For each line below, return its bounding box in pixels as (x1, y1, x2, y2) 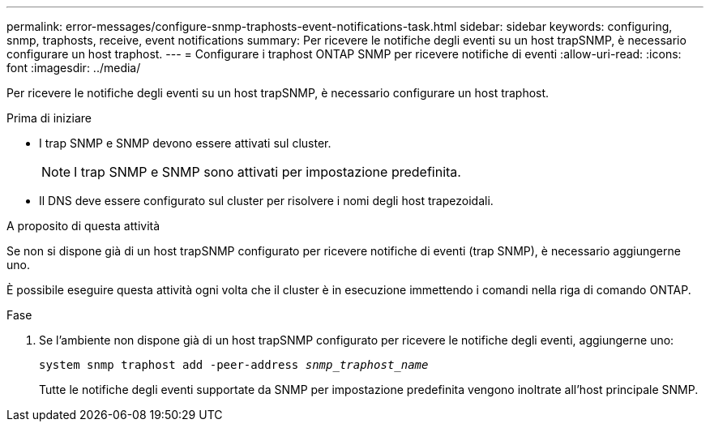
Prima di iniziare (6, 111, 92, 125)
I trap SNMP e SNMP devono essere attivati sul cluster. (39, 136, 331, 150)
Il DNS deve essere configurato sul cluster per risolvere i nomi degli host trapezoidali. (39, 194, 494, 208)
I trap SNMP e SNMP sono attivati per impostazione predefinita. (74, 164, 461, 180)
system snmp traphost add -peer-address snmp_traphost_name (39, 358, 429, 371)
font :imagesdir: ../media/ (6, 61, 141, 75)
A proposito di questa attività (6, 219, 160, 233)
